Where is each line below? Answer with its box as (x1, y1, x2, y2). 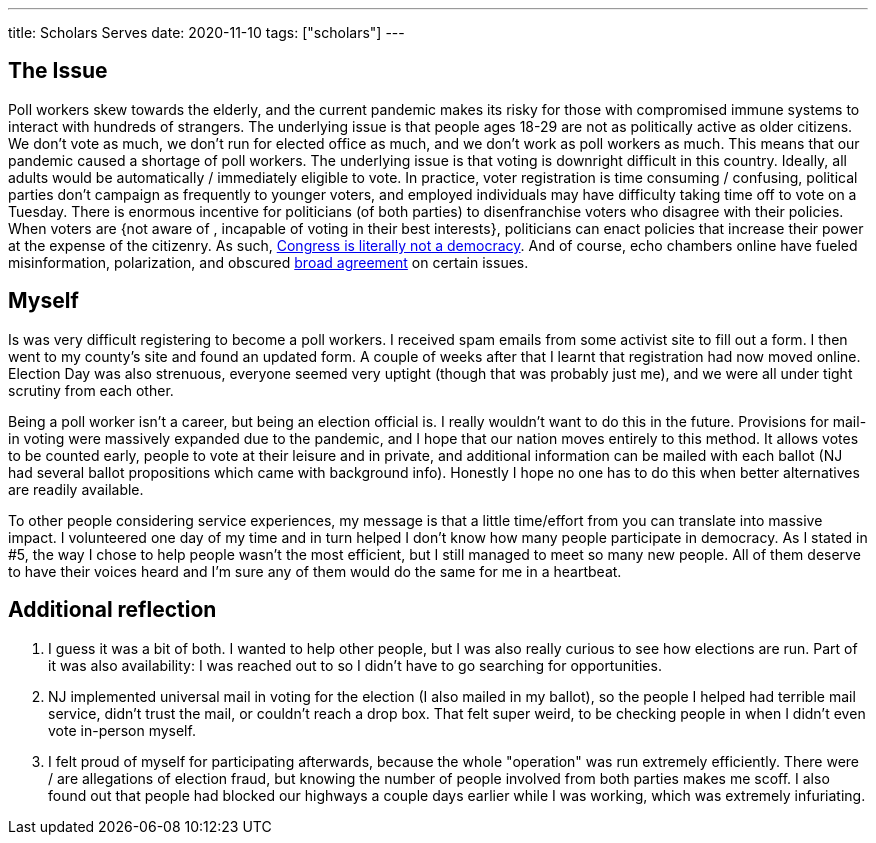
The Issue (8, 58, 108, 84)
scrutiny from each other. (8, 381, 174, 399)
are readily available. (8, 480, 144, 498)
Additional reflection (8, 597, 217, 623)
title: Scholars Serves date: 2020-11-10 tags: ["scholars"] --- (8, 24, 405, 41)
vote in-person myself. (48, 721, 196, 739)
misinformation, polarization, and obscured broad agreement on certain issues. (8, 253, 529, 271)
